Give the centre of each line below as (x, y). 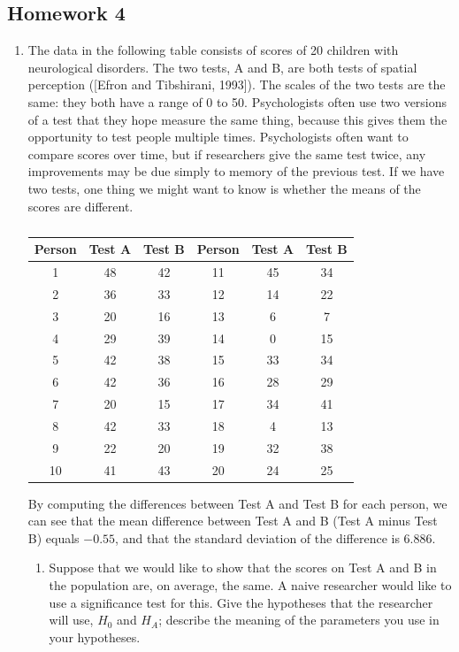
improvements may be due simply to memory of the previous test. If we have (236, 171)
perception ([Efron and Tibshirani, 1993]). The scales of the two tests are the (237, 84)
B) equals (54, 537)
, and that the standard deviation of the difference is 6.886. (275, 537)
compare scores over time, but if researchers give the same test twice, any (227, 153)
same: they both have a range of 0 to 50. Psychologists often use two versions (237, 101)
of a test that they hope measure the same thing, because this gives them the (237, 119)
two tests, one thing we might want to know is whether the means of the (224, 188)
